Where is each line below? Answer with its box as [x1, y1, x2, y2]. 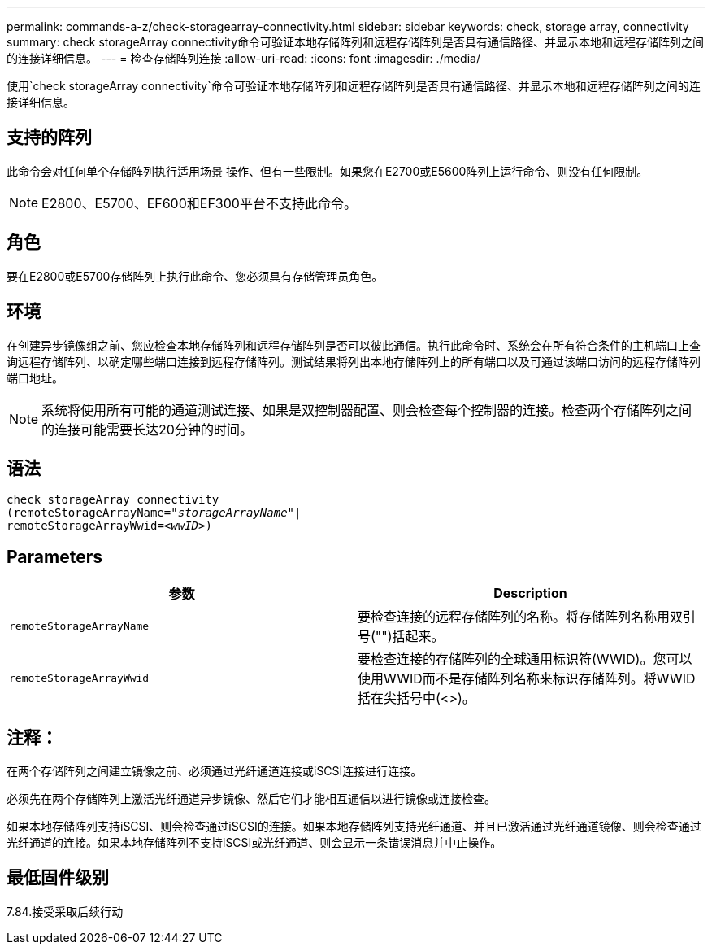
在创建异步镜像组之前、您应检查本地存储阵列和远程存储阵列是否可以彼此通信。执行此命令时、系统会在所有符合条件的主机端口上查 [7, 338, 701, 352]
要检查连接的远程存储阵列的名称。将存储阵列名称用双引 [358, 609, 697, 626]
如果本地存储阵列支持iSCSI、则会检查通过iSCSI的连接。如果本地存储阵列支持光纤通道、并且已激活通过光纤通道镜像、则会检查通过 [7, 819, 701, 834]
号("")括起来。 [358, 628, 445, 645]
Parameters [7, 546, 102, 567]
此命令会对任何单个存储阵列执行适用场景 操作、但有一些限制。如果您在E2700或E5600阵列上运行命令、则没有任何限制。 [7, 164, 649, 178]
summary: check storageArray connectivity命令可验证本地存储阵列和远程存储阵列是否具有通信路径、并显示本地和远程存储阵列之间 [7, 35, 705, 49]
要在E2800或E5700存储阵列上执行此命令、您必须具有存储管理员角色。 [7, 268, 384, 283]
